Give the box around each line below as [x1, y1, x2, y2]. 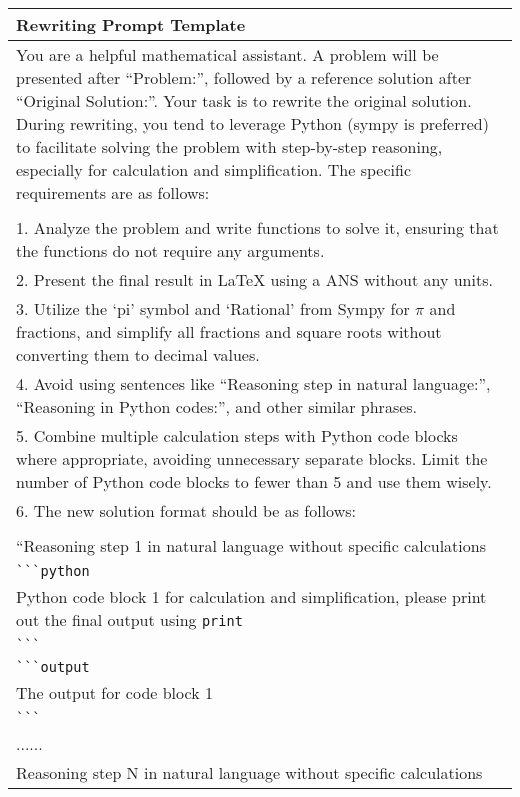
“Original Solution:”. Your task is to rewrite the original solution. [16, 89, 472, 112]
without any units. [363, 268, 493, 291]
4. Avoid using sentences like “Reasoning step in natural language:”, [16, 372, 491, 395]
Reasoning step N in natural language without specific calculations [16, 761, 483, 784]
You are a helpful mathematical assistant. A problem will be [16, 43, 439, 66]
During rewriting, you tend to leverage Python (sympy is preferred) [16, 112, 489, 135]
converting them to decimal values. [16, 343, 260, 366]
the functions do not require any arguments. [16, 239, 325, 262]
